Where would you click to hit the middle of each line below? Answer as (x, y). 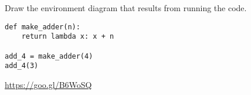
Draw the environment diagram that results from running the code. (126, 8)
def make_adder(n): (43, 27)
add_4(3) (22, 66)
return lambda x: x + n (68, 37)
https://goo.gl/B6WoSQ (48, 84)
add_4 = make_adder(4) (49, 56)
